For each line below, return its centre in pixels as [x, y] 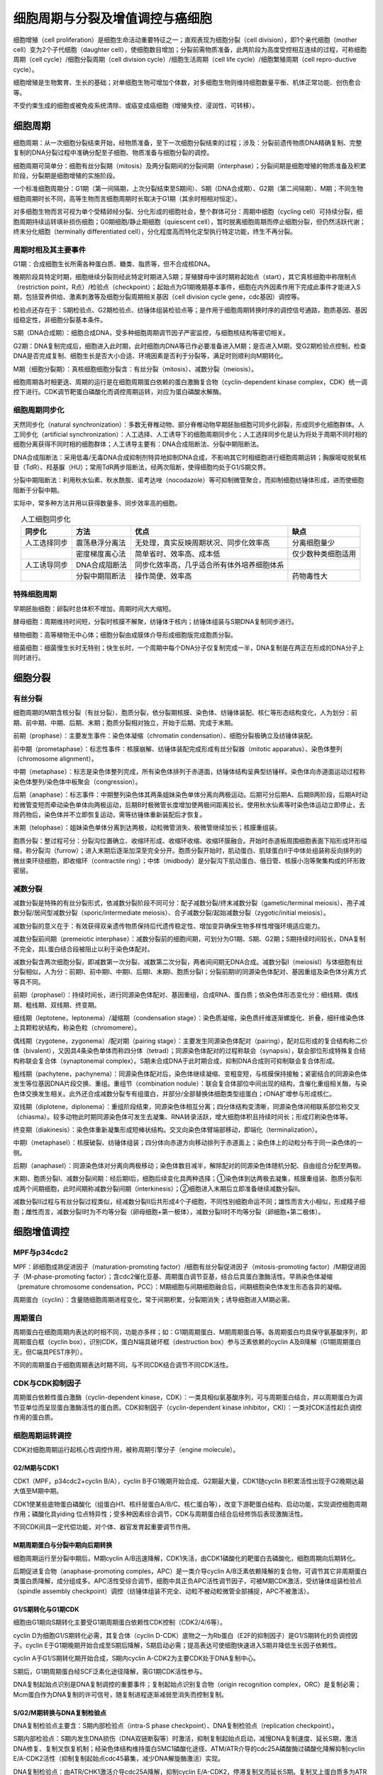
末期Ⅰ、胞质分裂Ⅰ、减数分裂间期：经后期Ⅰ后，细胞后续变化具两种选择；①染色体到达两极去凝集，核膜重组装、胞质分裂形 [188, 1179]
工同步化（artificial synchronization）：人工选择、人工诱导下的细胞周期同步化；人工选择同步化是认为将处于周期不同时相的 [190, 434]
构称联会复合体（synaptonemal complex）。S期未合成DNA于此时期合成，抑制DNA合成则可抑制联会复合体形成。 [176, 1061]
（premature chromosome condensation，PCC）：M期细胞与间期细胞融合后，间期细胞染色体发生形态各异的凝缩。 [179, 1287]
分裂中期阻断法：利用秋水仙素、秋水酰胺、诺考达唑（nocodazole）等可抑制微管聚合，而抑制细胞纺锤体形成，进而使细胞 [189, 480]
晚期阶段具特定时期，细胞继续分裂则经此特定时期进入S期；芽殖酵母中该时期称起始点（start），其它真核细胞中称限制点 [185, 277]
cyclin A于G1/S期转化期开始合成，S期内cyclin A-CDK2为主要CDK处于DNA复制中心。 [137, 1659]
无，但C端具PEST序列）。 [50, 1352]
